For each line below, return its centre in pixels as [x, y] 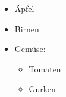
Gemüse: [30, 49]
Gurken [42, 89]
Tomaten [45, 69]
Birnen [27, 28]
